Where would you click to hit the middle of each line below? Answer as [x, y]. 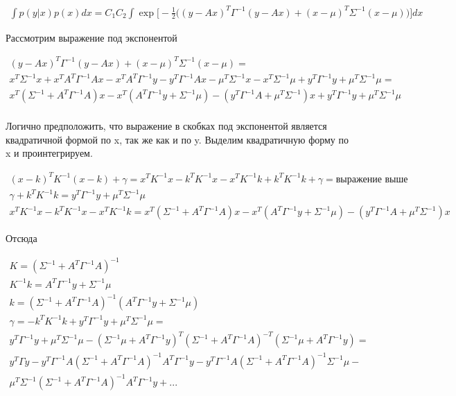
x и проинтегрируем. [49, 153]
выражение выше [372, 179]
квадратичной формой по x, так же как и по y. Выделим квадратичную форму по [177, 139]
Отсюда [21, 238]
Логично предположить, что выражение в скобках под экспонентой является [166, 126]
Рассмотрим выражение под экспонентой [91, 37]
